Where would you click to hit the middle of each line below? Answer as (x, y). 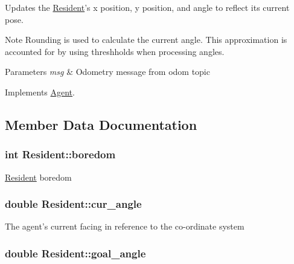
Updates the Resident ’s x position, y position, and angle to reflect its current (147, 7)
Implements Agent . (40, 92)
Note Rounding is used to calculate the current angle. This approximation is (146, 40)
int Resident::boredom (60, 154)
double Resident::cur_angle (73, 204)
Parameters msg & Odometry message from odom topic (107, 72)
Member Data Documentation (101, 124)
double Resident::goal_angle (75, 253)
